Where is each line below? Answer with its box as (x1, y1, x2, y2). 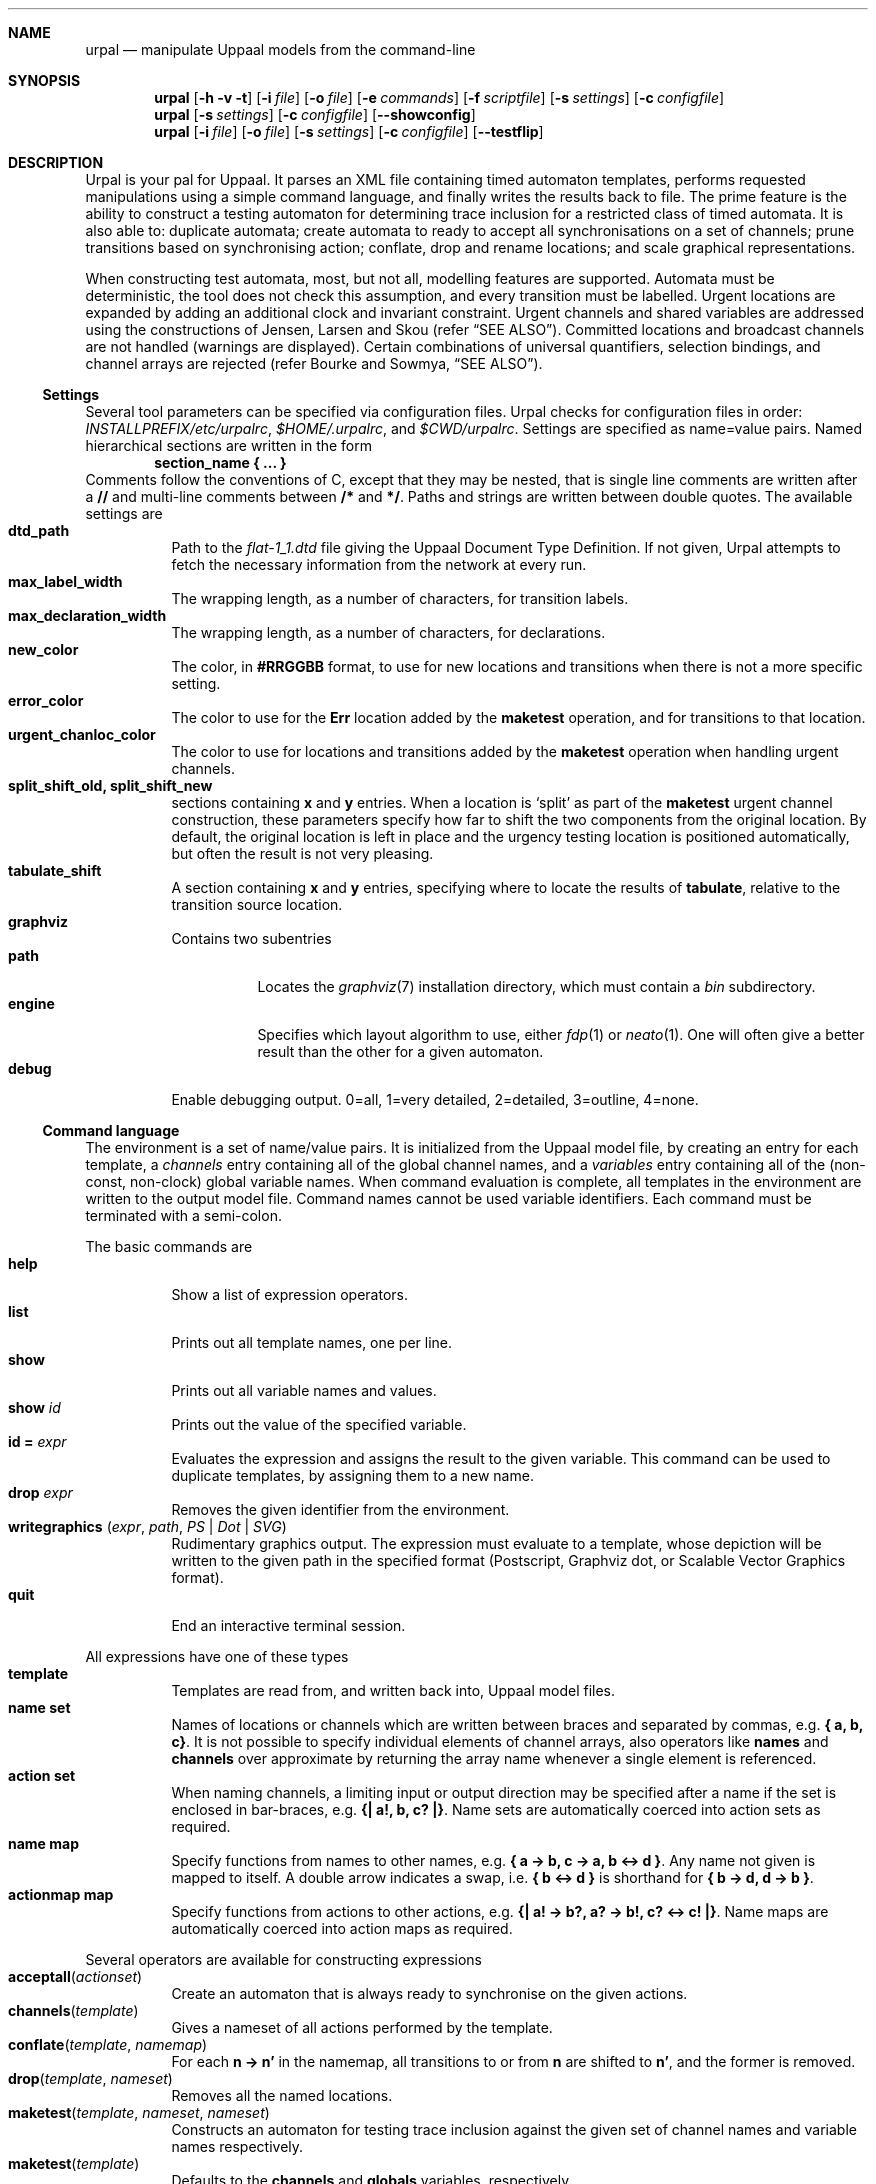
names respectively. (171, 2138, 304, 2155)
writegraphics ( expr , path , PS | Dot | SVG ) (8, 1518, 287, 1535)
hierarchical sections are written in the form (85, 437, 373, 454)
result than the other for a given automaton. (257, 1043, 544, 1060)
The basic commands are (85, 1238, 253, 1255)
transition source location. (171, 896, 343, 913)
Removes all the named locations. (171, 2087, 393, 2104)
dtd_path (8, 522, 70, 539)
